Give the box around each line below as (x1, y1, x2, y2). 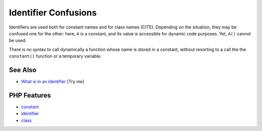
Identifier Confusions (9, 7, 97, 18)
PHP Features (9, 91, 51, 99)
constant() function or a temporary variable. (9, 53, 102, 59)
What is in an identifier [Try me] (21, 79, 84, 85)
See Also (9, 66, 36, 74)
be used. (9, 38, 27, 44)
